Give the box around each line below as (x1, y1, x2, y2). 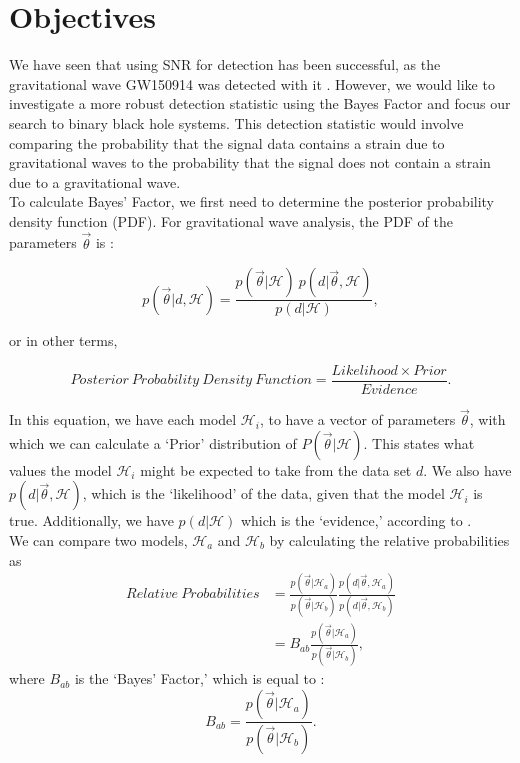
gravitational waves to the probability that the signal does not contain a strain (9, 152, 491, 173)
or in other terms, (9, 330, 118, 351)
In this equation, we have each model (9, 409, 237, 430)
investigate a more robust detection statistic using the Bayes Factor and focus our (9, 93, 511, 114)
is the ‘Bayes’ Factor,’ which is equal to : (74, 668, 325, 689)
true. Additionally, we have (9, 510, 174, 531)
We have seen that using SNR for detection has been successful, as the (9, 54, 441, 75)
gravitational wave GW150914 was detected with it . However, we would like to (9, 73, 495, 94)
